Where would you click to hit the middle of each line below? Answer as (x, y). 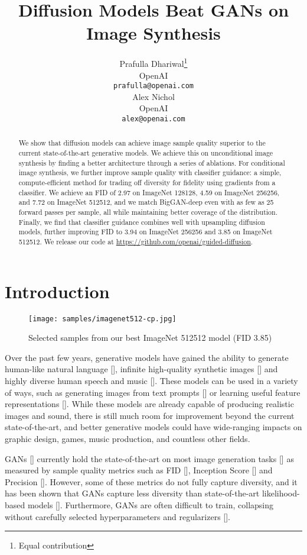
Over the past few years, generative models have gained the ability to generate (147, 357)
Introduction (57, 291)
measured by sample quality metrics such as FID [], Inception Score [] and (139, 470)
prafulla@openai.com (153, 86)
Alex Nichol (153, 96)
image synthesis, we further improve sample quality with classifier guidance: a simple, (150, 172)
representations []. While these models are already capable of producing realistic (149, 404)
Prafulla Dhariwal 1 (153, 62)
